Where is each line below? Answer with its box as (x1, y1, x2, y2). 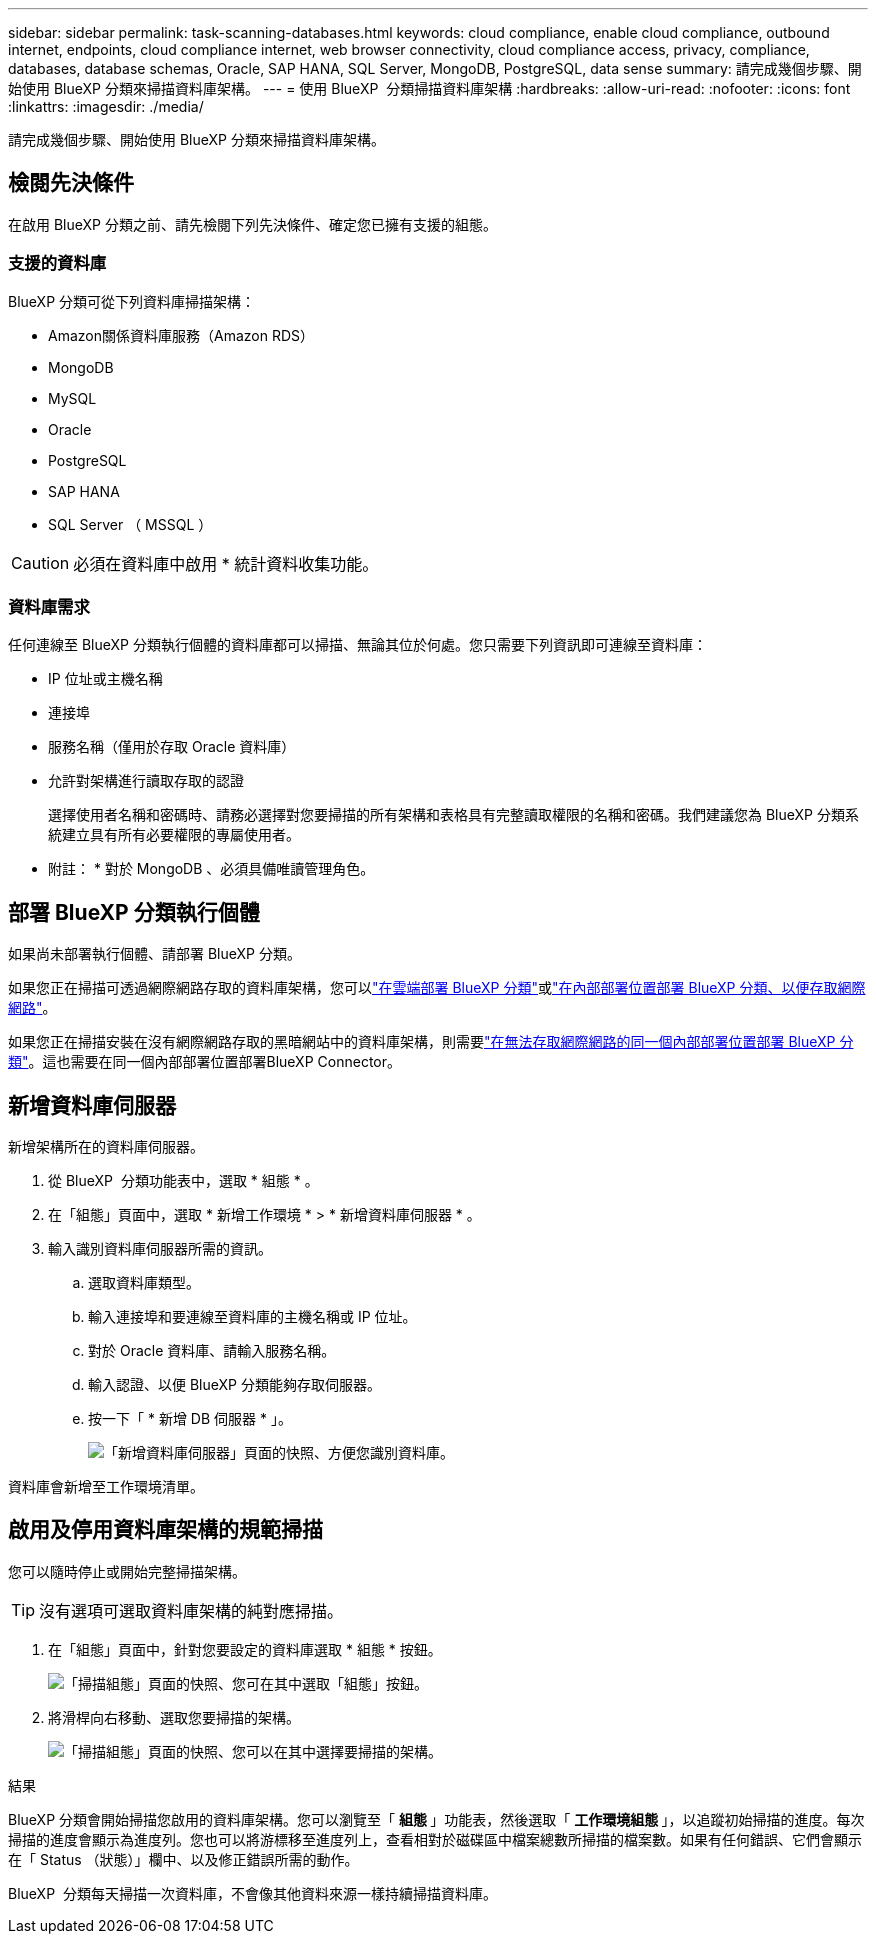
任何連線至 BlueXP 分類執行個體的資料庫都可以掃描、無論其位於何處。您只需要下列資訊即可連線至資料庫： (8, 636, 707, 654)
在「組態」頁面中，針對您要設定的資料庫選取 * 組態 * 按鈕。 (48, 1640, 442, 1658)
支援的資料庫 (8, 253, 107, 274)
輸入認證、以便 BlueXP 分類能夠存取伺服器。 (88, 1376, 381, 1394)
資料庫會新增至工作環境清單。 (8, 1478, 204, 1496)
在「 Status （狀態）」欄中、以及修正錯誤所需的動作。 (8, 1850, 359, 1868)
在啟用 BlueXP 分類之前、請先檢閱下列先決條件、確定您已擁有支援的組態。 (8, 215, 497, 233)
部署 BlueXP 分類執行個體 (8, 899, 260, 925)
